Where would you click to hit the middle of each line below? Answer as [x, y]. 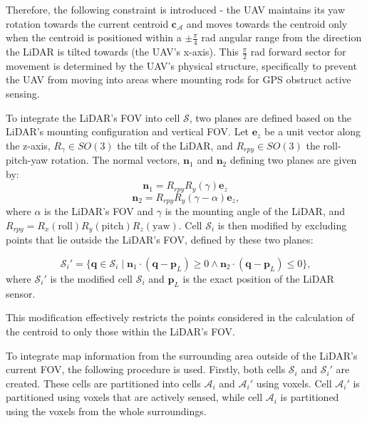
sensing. [23, 94]
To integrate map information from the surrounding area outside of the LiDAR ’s [182, 355]
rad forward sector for [298, 52]
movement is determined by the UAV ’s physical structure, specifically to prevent [181, 65]
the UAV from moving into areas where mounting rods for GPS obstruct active [179, 79]
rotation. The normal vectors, [115, 160]
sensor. [21, 293]
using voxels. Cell [294, 383]
